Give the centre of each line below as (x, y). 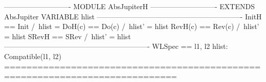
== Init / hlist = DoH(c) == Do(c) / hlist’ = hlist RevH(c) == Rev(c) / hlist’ (132, 26)
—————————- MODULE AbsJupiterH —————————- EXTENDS (129, 6)
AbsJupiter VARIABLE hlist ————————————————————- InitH (133, 16)
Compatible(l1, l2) (33, 56)
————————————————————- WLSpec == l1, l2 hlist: (116, 46)
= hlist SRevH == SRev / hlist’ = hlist (68, 36)
